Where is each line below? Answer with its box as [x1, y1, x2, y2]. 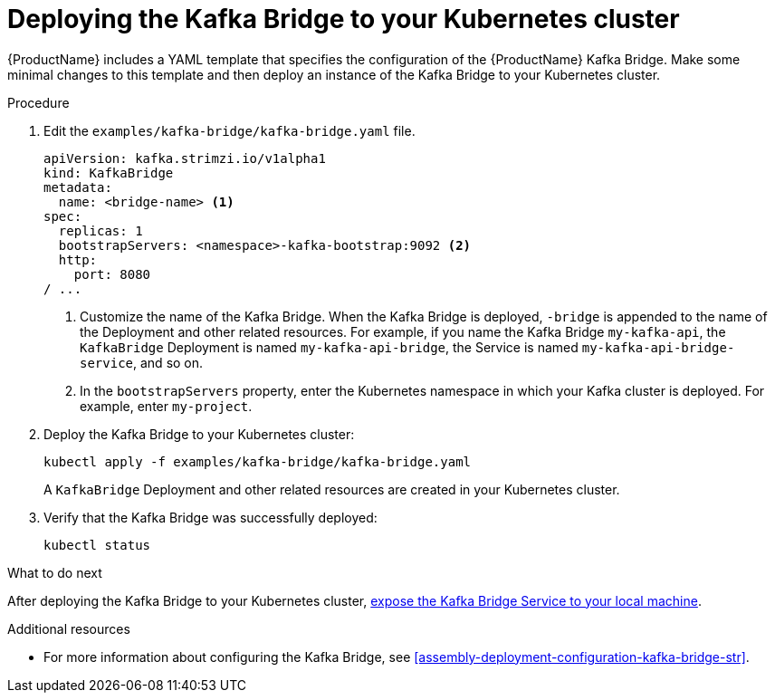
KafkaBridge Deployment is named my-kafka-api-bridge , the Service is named [80, 339, 579, 355]
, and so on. [133, 354, 204, 370]
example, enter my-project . [80, 398, 253, 414]
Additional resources [7, 620, 130, 637]
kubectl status [43, 537, 151, 552]
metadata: [43, 179, 112, 195]
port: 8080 [73, 266, 151, 282]
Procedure [7, 94, 70, 110]
